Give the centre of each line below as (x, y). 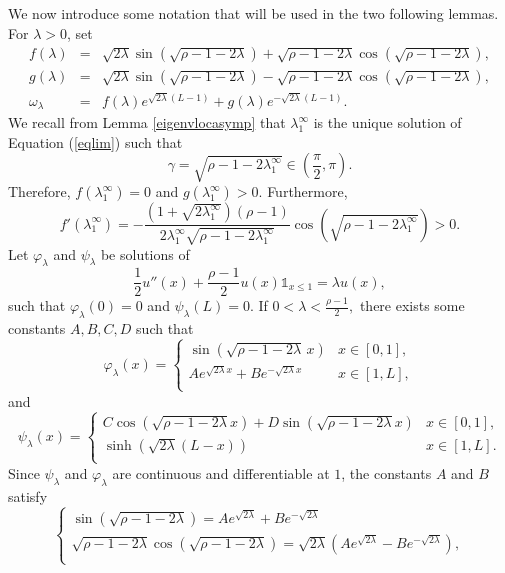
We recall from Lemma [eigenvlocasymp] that (147, 122)
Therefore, (39, 191)
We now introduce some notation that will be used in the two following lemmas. (253, 13)
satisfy (28, 495)
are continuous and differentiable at (221, 472)
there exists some (412, 305)
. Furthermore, (303, 191)
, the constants (386, 472)
